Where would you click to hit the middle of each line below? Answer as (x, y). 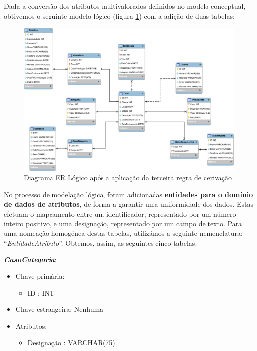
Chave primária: (40, 276)
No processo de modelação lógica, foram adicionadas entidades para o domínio (128, 194)
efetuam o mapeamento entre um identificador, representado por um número (120, 213)
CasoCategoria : (30, 259)
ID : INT (41, 292)
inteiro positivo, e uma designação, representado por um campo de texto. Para (123, 223)
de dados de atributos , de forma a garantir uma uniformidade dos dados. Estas (128, 204)
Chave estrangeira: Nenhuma (59, 309)
